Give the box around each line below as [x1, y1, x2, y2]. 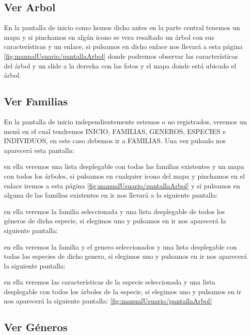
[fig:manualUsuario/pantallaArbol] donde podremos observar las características [4, 50, 238, 61]
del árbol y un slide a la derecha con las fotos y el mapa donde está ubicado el [4, 60, 236, 70]
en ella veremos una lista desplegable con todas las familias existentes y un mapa [4, 161, 244, 171]
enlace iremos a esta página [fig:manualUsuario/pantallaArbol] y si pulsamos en [4, 180, 240, 190]
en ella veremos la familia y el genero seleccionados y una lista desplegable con [4, 241, 237, 251]
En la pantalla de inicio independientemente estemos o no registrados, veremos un [4, 116, 247, 126]
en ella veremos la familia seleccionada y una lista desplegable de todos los [4, 206, 225, 216]
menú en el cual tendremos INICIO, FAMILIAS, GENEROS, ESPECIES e [4, 126, 226, 136]
